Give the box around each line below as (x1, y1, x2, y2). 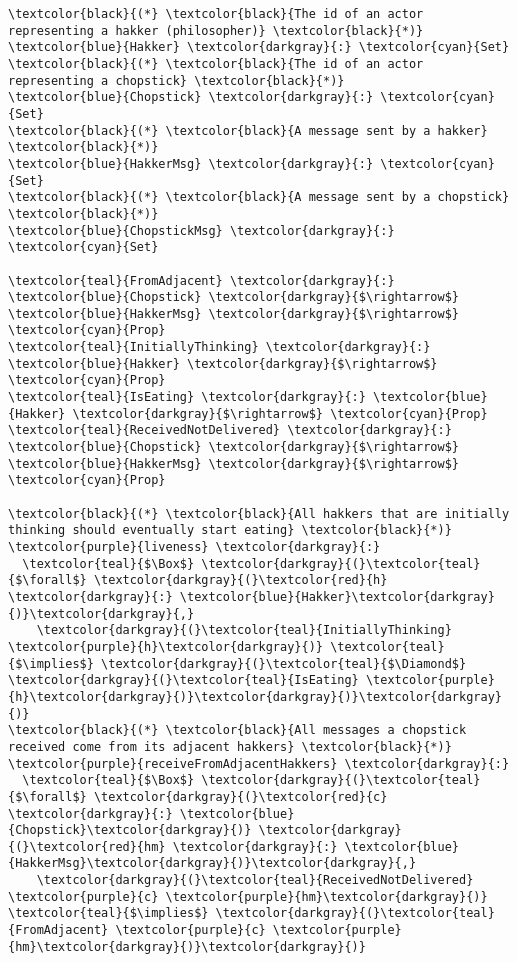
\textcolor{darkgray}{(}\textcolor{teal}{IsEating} (8, 673, 359, 688)
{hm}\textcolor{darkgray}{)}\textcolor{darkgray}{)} (8, 939, 366, 954)
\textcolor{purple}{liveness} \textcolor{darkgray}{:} (8, 540, 381, 554)
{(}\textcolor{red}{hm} (8, 839, 166, 854)
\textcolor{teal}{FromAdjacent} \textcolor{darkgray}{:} (8, 273, 395, 288)
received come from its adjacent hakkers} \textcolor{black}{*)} (8, 739, 452, 754)
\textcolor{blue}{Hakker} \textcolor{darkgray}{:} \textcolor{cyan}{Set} (8, 40, 510, 55)
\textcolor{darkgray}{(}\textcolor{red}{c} (93, 789, 388, 804)
